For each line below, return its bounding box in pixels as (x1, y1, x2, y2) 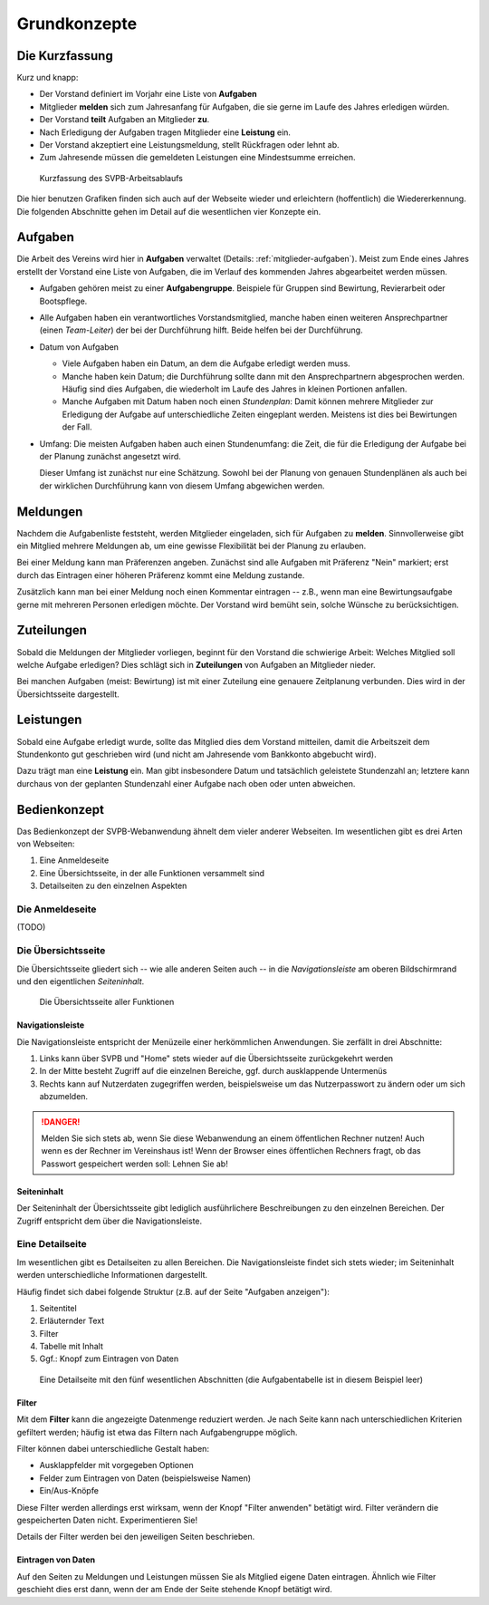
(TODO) (16, 922, 46, 933)
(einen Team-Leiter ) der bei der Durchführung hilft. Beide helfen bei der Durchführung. (39, 324, 363, 335)
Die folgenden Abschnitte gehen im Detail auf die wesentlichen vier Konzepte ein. (16, 206, 321, 217)
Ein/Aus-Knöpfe (39, 1485, 100, 1496)
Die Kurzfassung (16, 48, 113, 63)
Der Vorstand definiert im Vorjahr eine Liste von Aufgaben (39, 89, 257, 100)
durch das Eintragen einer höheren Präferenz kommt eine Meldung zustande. (16, 569, 305, 580)
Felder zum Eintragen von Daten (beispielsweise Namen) (39, 1473, 252, 1484)
